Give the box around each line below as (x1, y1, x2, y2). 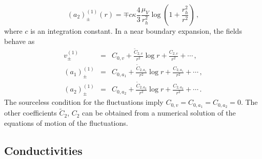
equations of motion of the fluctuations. (4, 117, 128, 128)
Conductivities (4, 142, 83, 158)
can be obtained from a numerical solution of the (82, 107, 236, 118)
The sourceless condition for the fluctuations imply (4, 97, 164, 107)
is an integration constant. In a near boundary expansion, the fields (30, 26, 242, 36)
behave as (4, 35, 35, 46)
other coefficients (4, 107, 57, 118)
